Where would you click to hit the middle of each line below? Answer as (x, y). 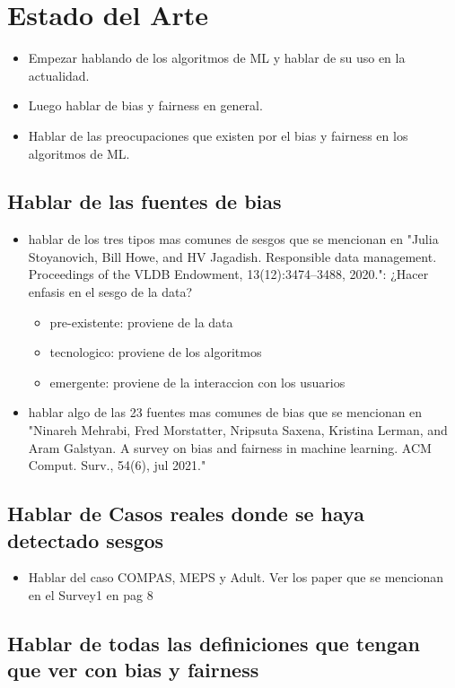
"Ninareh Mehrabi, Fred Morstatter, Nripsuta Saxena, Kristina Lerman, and (238, 430)
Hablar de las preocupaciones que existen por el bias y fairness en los (218, 135)
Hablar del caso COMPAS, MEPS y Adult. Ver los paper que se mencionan (236, 577)
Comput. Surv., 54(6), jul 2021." (117, 465)
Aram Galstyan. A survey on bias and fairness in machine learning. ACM (230, 447)
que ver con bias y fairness (133, 670)
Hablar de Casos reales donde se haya (186, 514)
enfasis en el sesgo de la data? (110, 292)
